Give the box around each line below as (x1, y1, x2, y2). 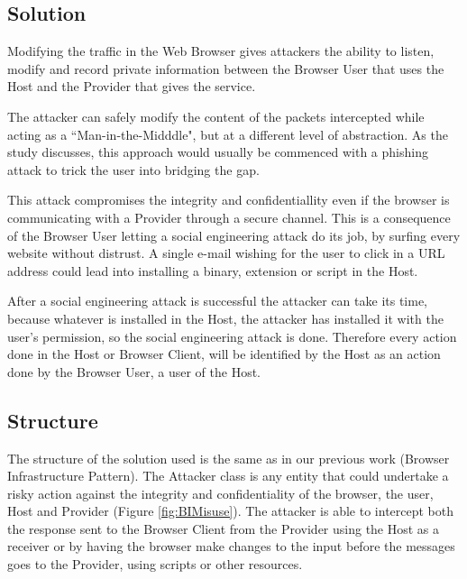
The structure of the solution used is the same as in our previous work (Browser (7, 448, 450, 467)
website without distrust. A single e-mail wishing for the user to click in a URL (7, 244, 445, 262)
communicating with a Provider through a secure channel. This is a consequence (7, 207, 451, 226)
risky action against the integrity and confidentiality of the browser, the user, (7, 483, 434, 502)
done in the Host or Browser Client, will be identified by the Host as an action (7, 345, 441, 363)
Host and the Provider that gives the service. (7, 77, 256, 96)
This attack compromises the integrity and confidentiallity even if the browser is (7, 190, 450, 209)
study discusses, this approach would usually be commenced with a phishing (7, 142, 428, 161)
